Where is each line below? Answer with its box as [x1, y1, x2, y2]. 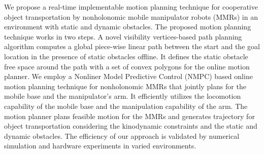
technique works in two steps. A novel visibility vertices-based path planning [4, 31, 242, 42]
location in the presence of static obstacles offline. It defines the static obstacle [4, 51, 248, 61]
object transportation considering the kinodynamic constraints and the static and [4, 121, 257, 131]
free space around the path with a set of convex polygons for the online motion [4, 61, 250, 71]
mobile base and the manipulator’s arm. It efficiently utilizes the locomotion [4, 91, 241, 101]
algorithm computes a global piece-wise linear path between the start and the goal [4, 41, 260, 52]
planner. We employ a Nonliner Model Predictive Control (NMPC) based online [4, 71, 253, 82]
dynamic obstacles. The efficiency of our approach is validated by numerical [4, 130, 240, 141]
